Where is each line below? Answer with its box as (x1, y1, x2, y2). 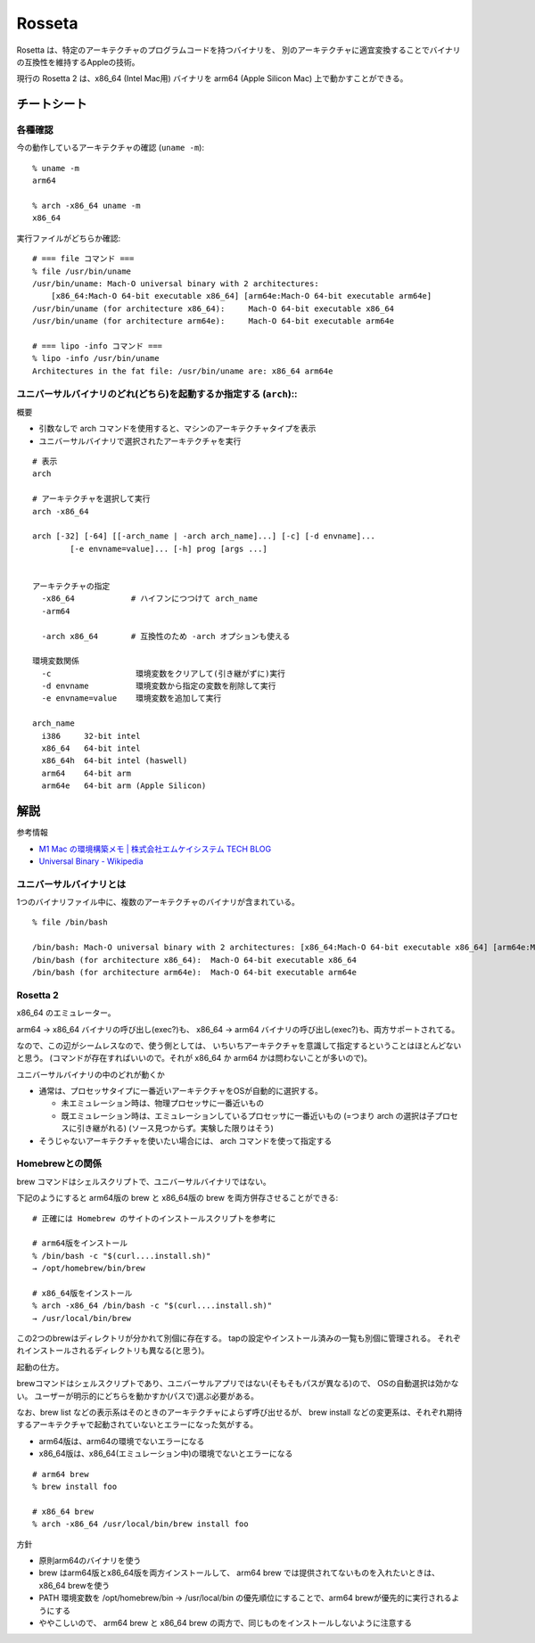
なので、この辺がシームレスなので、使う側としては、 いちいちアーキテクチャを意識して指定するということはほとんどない (16, 1039, 462, 1051)
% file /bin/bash (32, 917, 108, 927)
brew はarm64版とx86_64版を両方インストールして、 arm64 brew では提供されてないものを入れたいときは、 (38, 1567, 440, 1578)
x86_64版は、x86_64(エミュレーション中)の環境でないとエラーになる (38, 1449, 293, 1459)
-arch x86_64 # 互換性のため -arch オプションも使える (41, 631, 291, 641)
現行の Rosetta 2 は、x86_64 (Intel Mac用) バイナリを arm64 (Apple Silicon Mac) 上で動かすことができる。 (16, 73, 408, 84)
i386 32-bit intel (41, 731, 141, 741)
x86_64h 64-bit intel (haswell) (41, 756, 188, 766)
